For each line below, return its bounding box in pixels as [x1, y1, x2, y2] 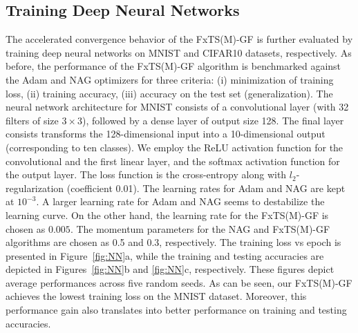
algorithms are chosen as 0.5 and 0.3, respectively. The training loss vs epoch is [6, 235, 341, 249]
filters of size [6, 113, 59, 127]
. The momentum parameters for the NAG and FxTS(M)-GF [70, 221, 330, 236]
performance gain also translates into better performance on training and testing [6, 303, 347, 317]
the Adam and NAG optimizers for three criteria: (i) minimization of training [6, 72, 334, 86]
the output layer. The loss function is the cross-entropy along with [6, 167, 287, 182]
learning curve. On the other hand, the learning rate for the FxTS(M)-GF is [6, 207, 329, 222]
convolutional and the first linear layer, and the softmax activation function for [6, 153, 340, 168]
